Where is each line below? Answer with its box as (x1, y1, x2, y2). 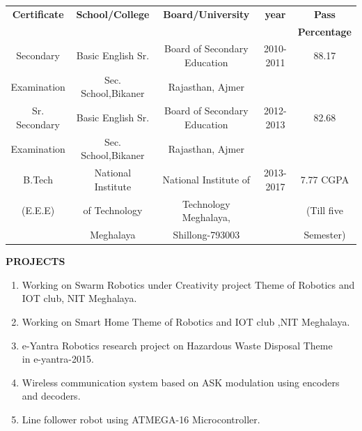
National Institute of (162, 172, 251, 186)
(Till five (306, 203, 343, 218)
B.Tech (23, 172, 53, 186)
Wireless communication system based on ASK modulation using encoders (22, 375, 340, 389)
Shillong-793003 (173, 227, 240, 242)
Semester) (304, 227, 346, 242)
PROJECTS (6, 254, 65, 269)
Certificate (12, 6, 64, 21)
